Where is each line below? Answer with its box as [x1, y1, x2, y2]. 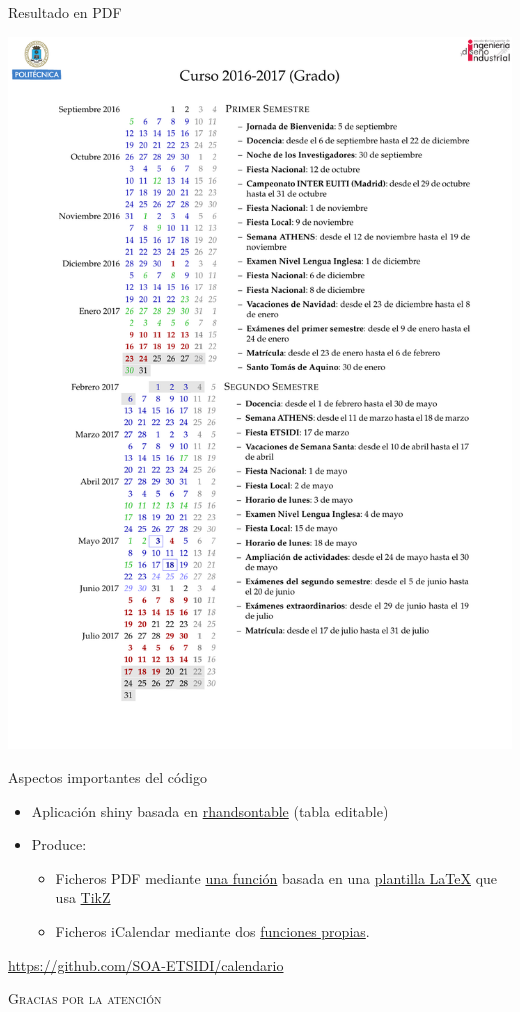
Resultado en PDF [8, 2, 122, 22]
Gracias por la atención [8, 988, 162, 1009]
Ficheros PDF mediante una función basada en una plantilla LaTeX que [55, 867, 498, 888]
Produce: [31, 834, 87, 855]
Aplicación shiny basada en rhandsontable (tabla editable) [31, 800, 389, 821]
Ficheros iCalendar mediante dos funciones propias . [55, 920, 370, 941]
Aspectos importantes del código [8, 767, 207, 788]
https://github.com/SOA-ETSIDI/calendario [8, 954, 284, 975]
